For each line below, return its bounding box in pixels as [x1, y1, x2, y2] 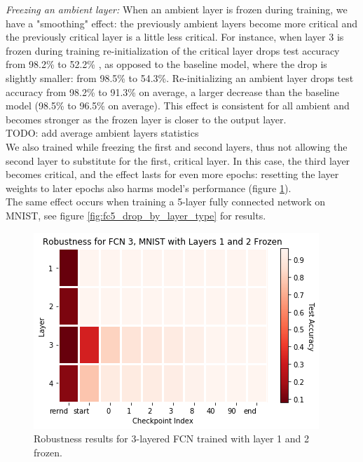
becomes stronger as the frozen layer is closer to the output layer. [6, 111, 287, 126]
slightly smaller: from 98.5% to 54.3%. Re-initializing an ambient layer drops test [6, 70, 354, 85]
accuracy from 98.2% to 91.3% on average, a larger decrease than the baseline [6, 84, 339, 99]
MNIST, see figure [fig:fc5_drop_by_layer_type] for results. [6, 208, 266, 222]
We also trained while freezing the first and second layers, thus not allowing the [6, 139, 348, 154]
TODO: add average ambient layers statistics [6, 125, 199, 140]
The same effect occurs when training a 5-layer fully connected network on [6, 194, 326, 209]
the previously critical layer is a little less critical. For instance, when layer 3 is [6, 29, 344, 44]
